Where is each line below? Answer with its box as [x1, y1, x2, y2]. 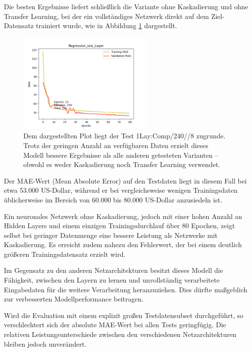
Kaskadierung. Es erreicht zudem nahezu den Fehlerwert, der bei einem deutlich [4, 239, 242, 250]
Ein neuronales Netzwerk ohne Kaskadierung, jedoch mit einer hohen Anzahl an [4, 211, 242, 221]
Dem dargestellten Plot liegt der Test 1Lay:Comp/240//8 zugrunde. [23, 131, 226, 141]
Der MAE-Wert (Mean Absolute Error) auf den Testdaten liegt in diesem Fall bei [4, 175, 247, 185]
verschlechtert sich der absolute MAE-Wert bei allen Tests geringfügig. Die [4, 319, 226, 330]
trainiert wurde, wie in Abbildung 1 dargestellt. [35, 20, 177, 31]
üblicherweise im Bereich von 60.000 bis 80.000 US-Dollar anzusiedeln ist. [4, 194, 222, 204]
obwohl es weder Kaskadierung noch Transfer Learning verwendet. [23, 159, 220, 169]
